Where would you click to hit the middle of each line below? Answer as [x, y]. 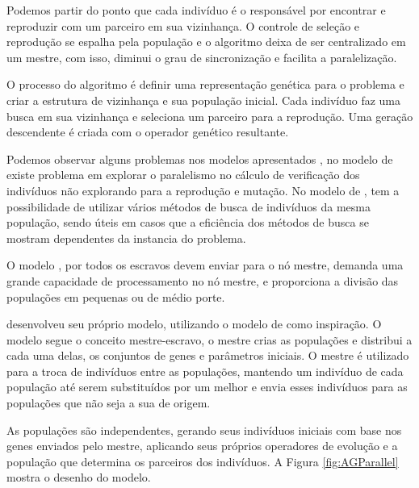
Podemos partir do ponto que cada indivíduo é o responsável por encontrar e [196, 10]
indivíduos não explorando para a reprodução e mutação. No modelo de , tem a [203, 190]
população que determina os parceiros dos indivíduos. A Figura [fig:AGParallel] [203, 461]
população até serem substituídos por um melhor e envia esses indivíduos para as [207, 387]
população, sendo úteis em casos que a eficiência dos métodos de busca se [188, 222]
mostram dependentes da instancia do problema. [126, 238]
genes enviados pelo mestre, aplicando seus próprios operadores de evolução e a [202, 446]
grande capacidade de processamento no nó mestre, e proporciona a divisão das [203, 280]
